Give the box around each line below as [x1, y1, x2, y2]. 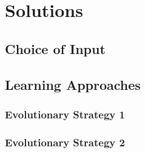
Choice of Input [5, 39, 106, 58]
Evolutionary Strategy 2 [5, 134, 125, 149]
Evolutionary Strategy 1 [5, 106, 125, 121]
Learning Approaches [5, 75, 141, 93]
